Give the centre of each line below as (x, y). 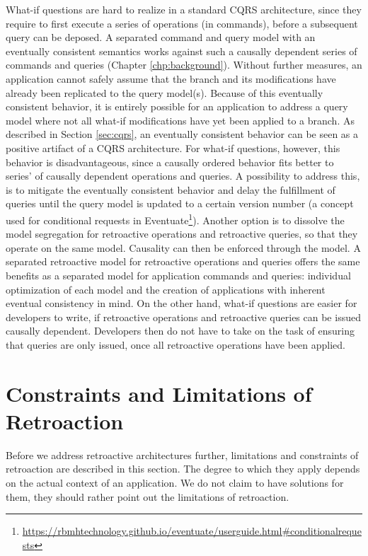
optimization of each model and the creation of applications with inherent (166, 289)
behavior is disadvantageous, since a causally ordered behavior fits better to (170, 162)
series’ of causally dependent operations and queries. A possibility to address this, (183, 176)
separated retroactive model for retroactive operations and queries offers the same (183, 261)
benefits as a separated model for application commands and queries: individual (178, 275)
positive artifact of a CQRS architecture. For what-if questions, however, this (173, 147)
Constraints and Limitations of (159, 393)
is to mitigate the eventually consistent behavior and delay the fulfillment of (171, 189)
